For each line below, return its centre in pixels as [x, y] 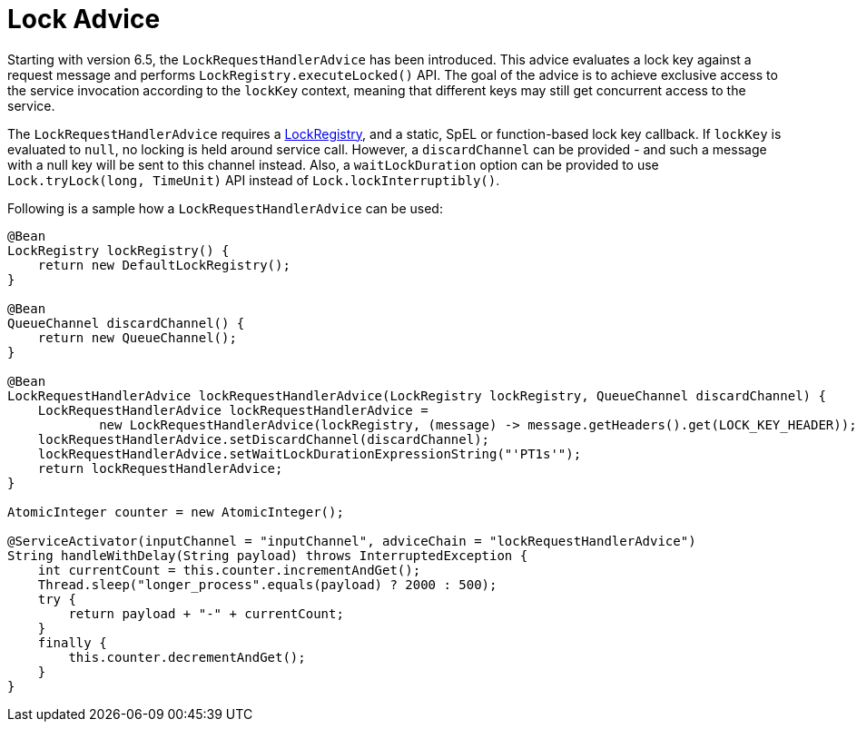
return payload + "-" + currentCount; [206, 613]
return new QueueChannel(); [137, 337]
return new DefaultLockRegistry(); [164, 265]
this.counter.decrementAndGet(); [187, 657]
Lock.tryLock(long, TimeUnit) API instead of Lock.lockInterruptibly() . [254, 180]
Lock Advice [84, 19]
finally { [72, 642]
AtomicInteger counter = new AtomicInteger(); [176, 512]
